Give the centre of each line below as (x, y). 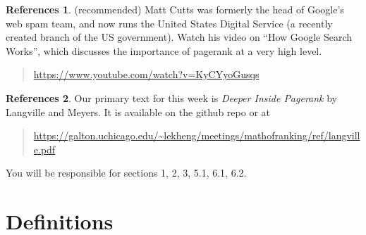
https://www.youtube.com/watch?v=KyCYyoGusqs (146, 74)
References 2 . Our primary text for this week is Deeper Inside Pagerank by (172, 97)
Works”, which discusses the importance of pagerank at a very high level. (164, 50)
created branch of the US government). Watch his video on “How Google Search (179, 37)
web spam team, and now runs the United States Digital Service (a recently (169, 23)
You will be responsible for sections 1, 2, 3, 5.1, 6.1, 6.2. (126, 173)
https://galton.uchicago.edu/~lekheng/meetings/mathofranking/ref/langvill (197, 135)
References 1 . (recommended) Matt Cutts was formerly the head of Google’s (175, 9)
